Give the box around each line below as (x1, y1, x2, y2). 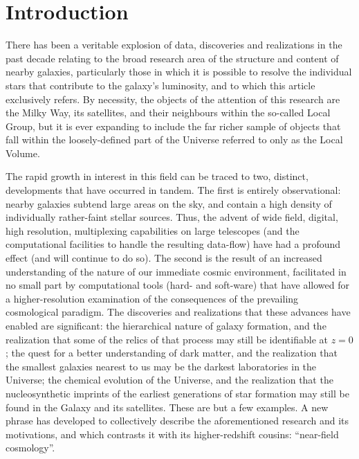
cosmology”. (6, 440, 55, 455)
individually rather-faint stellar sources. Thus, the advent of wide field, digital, (6, 210, 338, 224)
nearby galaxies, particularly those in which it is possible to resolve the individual (6, 64, 352, 79)
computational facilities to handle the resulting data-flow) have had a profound (6, 237, 341, 251)
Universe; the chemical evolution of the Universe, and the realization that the (6, 372, 333, 387)
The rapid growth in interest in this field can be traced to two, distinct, (6, 169, 309, 183)
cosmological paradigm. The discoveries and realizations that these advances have (6, 305, 351, 319)
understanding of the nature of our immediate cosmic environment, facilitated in (6, 264, 347, 278)
